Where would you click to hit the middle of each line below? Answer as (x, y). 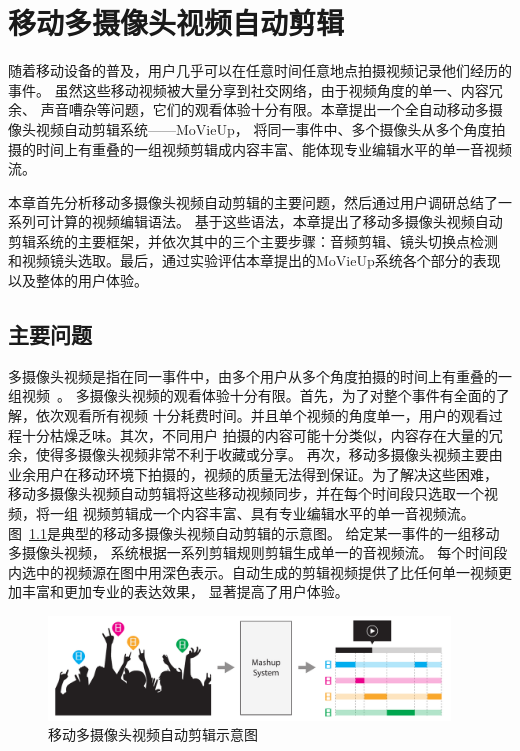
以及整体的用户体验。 (78, 280)
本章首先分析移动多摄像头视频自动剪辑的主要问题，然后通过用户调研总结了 (253, 201)
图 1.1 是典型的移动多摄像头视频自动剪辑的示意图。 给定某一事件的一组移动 (254, 532)
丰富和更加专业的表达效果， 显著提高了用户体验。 (185, 591)
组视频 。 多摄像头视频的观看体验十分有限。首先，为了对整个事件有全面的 (252, 395)
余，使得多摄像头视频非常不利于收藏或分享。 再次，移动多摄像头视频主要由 (255, 454)
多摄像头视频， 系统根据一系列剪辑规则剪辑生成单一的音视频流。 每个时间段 (258, 552)
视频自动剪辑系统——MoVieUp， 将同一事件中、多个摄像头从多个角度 (263, 128)
